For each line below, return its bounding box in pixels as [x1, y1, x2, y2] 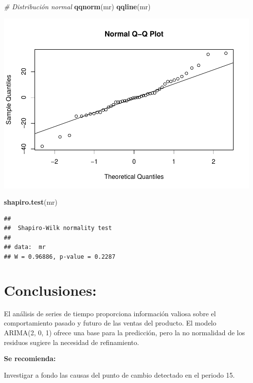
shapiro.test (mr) [4, 197, 57, 207]
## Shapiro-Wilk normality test [4, 225, 112, 232]
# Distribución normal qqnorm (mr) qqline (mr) [4, 1, 151, 11]
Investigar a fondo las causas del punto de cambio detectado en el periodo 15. [4, 369, 235, 380]
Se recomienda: [4, 353, 56, 364]
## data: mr [4, 244, 46, 251]
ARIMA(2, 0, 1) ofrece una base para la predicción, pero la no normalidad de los [4, 327, 245, 337]
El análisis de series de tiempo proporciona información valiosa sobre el [4, 308, 216, 318]
